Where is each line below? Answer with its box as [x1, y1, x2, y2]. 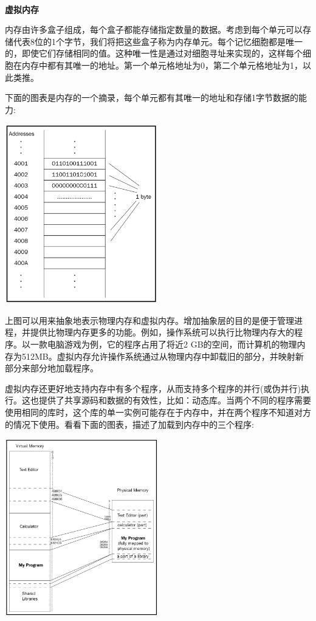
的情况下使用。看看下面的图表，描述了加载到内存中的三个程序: [5, 417, 254, 430]
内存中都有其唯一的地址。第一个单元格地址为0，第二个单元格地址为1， [21, 58, 303, 71]
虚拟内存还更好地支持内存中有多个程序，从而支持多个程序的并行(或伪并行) [5, 382, 301, 394]
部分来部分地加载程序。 [5, 362, 98, 374]
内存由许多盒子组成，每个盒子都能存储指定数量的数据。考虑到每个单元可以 [5, 23, 303, 36]
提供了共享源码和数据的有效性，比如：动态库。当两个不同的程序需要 [38, 394, 311, 407]
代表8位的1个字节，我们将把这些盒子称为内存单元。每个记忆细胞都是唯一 [13, 35, 303, 47]
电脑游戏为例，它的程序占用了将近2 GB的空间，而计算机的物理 [47, 338, 297, 351]
